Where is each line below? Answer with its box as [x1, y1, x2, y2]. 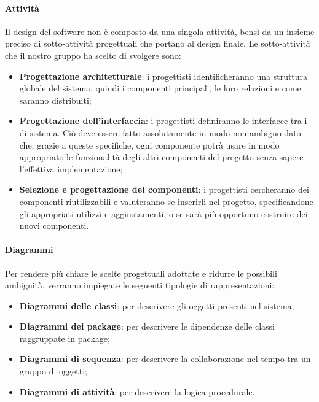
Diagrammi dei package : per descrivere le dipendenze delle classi [19, 320, 275, 333]
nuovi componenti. [19, 219, 89, 232]
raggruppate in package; [19, 331, 110, 344]
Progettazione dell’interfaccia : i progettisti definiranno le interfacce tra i [19, 114, 307, 127]
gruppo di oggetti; [19, 365, 87, 377]
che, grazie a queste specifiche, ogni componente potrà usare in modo [19, 138, 280, 151]
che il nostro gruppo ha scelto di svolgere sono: [5, 48, 181, 61]
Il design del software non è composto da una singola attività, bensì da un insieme [5, 25, 315, 37]
